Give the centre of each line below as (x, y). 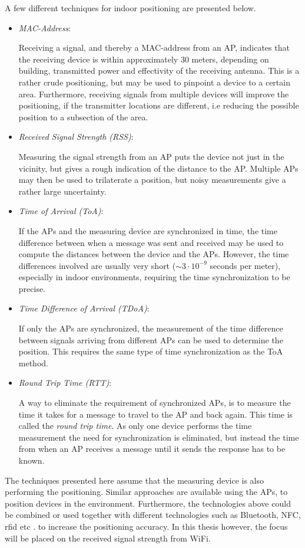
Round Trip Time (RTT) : (65, 383)
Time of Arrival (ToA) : (61, 211)
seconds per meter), (245, 265)
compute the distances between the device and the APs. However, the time (154, 254)
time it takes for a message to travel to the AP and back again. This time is (156, 414)
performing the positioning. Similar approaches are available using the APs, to (146, 492)
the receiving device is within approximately (98, 59)
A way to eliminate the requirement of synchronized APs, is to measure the (155, 403)
